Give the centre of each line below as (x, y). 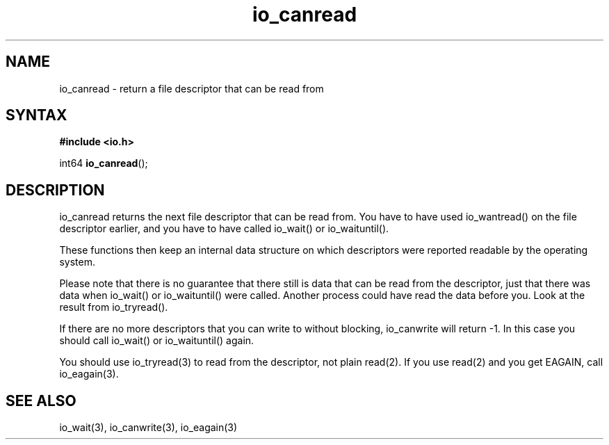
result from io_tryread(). (114, 307)
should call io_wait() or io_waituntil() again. (157, 341)
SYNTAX (36, 115)
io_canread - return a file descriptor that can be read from (192, 88)
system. (77, 262)
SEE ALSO (41, 400)
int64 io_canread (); (104, 163)
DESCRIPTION (55, 190)
